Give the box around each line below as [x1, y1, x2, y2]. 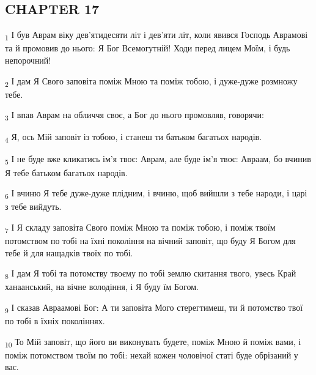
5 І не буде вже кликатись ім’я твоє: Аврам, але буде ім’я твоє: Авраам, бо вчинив [5, 152, 311, 167]
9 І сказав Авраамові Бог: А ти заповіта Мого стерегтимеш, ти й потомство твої [5, 300, 303, 315]
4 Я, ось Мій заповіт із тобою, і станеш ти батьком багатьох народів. [5, 130, 262, 145]
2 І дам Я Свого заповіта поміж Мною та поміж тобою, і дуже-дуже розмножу [5, 74, 298, 89]
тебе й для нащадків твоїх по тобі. [5, 246, 133, 259]
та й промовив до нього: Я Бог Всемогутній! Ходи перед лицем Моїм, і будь [5, 42, 290, 54]
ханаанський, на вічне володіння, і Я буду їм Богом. [5, 280, 199, 293]
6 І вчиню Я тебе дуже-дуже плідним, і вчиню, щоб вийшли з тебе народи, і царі [5, 187, 307, 201]
